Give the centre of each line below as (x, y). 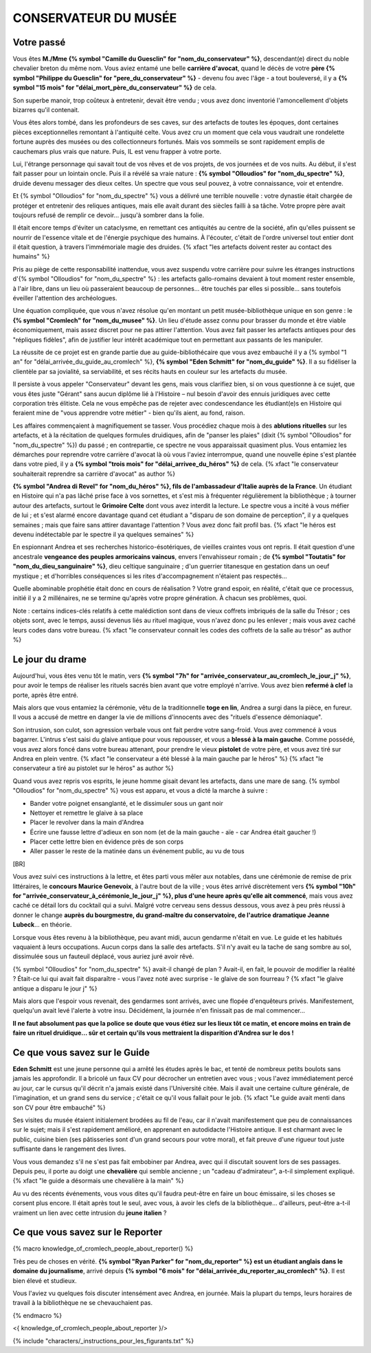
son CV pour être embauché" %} (59, 1108)
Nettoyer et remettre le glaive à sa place (87, 813)
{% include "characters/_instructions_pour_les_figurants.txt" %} (103, 1341)
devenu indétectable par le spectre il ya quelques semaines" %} (103, 535)
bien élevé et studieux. (45, 1280)
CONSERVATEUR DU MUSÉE (95, 18)
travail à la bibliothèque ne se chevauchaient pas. (82, 1303)
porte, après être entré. (46, 695)
